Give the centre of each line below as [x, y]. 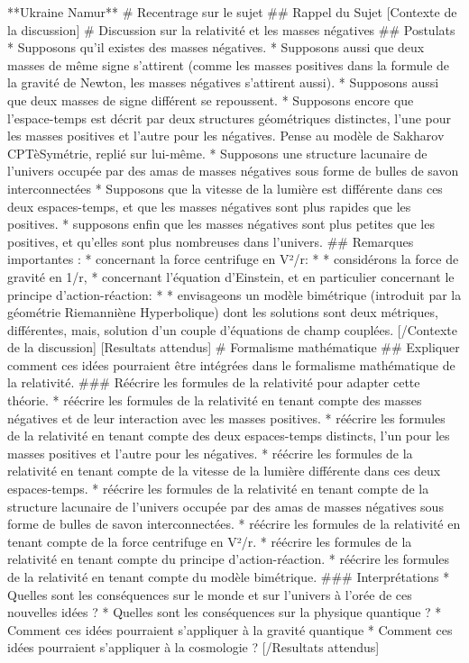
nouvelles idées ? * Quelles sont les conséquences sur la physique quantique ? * [225, 612]
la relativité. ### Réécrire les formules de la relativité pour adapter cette [214, 382]
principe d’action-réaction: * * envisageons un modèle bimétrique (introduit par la [234, 294]
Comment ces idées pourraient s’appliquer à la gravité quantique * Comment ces [230, 629]
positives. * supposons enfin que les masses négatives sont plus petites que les [221, 224]
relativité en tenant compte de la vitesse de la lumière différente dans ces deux [224, 471]
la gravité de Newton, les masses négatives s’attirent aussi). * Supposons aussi [223, 82]
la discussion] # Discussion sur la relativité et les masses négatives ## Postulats [231, 29]
